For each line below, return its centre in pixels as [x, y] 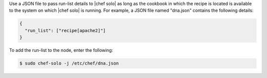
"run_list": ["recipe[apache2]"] [65, 30]
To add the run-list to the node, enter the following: [61, 50]
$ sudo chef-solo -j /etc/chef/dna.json [69, 63]
